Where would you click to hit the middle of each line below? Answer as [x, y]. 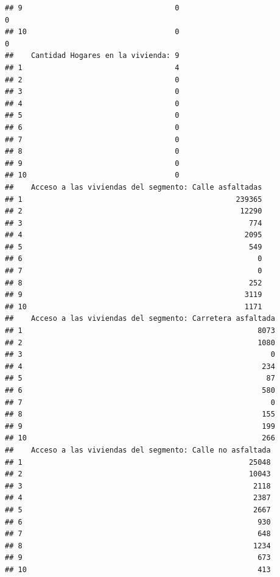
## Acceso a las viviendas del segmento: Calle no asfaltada [138, 450]
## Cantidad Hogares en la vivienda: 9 [92, 56]
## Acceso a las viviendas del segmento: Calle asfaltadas [134, 187]
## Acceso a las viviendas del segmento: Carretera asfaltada [140, 319]
